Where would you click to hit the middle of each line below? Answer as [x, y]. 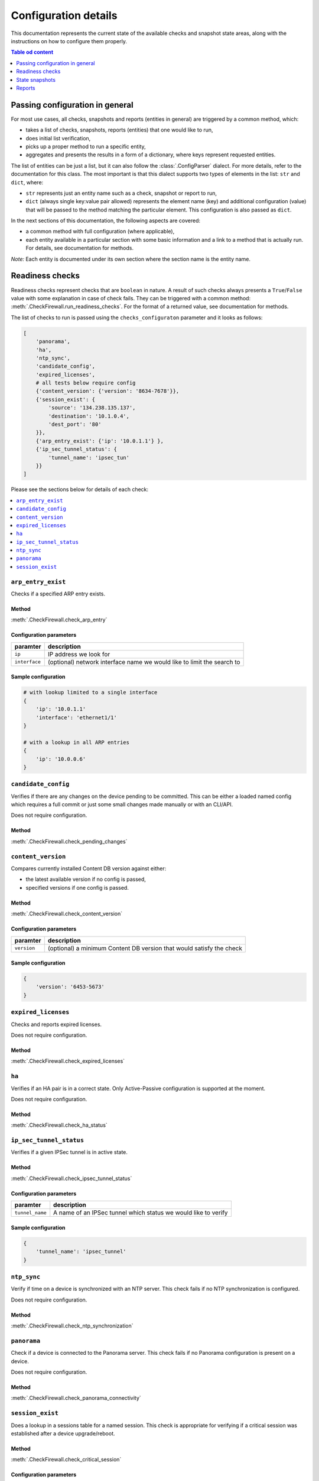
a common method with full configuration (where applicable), [100, 232]
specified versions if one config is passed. [77, 887]
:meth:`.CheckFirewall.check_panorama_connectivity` [76, 1398]
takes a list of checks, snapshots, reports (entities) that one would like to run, [119, 130]
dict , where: [27, 182]
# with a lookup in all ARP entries [77, 742]
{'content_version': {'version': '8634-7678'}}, [108, 391]
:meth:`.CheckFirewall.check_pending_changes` [69, 841]
